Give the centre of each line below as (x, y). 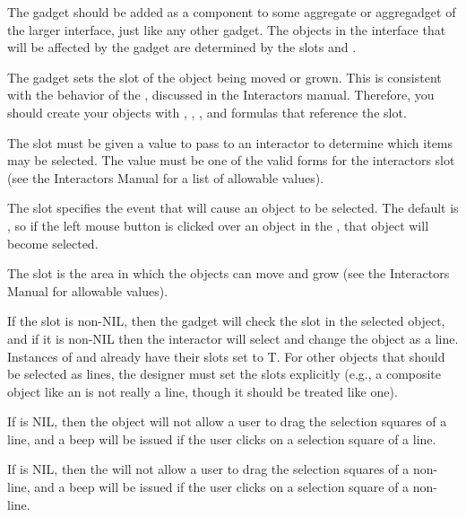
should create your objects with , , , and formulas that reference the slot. (207, 112)
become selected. (53, 243)
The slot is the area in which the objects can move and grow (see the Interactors (229, 273)
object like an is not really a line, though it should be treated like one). (203, 391)
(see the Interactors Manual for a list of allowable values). (166, 177)
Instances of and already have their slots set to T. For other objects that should (226, 356)
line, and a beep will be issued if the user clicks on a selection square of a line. (222, 438)
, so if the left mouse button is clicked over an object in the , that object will (218, 225)
